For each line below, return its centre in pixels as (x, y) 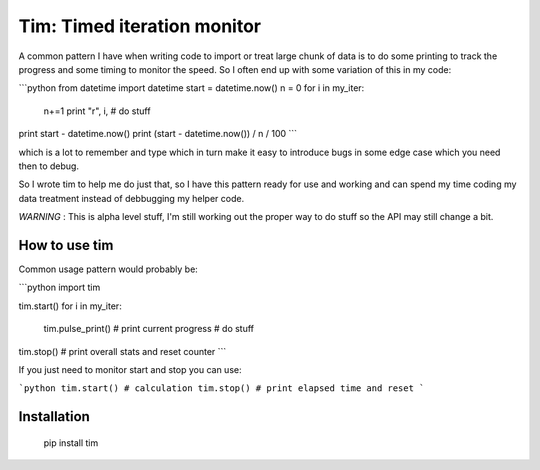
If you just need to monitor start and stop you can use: (130, 369)
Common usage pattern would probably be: (108, 269)
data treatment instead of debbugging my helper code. (131, 198)
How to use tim (66, 245)
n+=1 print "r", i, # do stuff (97, 111)
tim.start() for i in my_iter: (70, 306)
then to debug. (49, 166)
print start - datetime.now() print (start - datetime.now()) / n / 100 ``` (158, 134)
